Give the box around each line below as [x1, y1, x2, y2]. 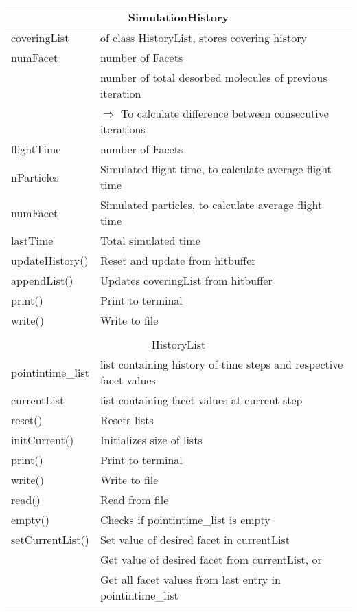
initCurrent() [11, 432, 74, 448]
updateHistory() [11, 252, 89, 268]
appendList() [11, 272, 73, 288]
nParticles [11, 168, 59, 185]
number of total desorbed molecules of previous [100, 69, 327, 85]
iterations [100, 121, 146, 137]
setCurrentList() [11, 532, 89, 547]
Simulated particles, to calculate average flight [100, 197, 323, 212]
